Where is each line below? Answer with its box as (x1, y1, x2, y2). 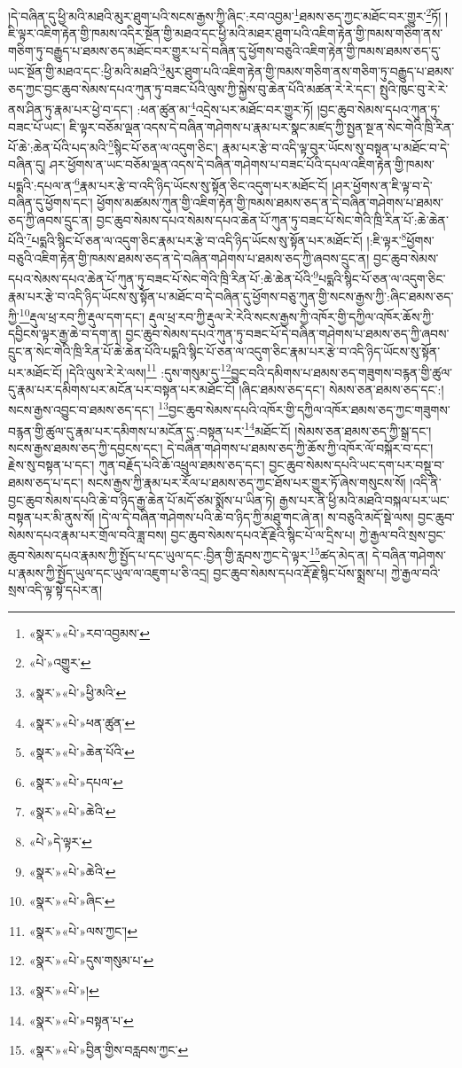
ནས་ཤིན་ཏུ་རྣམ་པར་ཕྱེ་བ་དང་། (8, 99, 133, 118)
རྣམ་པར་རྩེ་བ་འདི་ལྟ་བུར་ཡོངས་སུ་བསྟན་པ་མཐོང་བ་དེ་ (222, 137, 450, 156)
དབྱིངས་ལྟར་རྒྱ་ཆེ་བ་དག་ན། (8, 324, 121, 343)
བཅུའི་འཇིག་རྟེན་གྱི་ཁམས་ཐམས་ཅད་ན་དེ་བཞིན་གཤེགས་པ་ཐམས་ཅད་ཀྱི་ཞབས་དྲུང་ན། (8, 248, 370, 267)
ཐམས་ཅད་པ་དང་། (8, 473, 83, 492)
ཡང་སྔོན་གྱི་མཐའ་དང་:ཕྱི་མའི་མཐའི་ (8, 62, 161, 81)
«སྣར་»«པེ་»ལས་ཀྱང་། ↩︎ (28, 921, 137, 939)
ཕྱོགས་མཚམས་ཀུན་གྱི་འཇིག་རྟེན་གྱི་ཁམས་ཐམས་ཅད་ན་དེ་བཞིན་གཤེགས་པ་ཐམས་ (97, 193, 443, 212)
